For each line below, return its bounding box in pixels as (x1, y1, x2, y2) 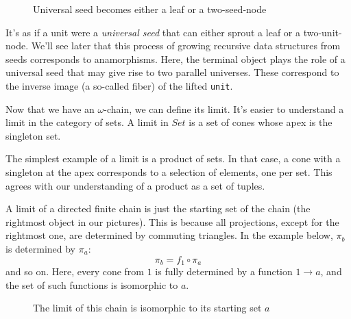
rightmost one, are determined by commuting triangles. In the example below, (5, 228, 333, 242)
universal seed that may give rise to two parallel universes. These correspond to (5, 65, 339, 79)
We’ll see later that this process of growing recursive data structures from (31, 38, 341, 53)
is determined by (5, 241, 76, 255)
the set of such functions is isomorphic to (5, 277, 178, 292)
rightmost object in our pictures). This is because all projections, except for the (5, 214, 339, 229)
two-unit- (303, 25, 342, 39)
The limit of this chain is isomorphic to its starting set (33, 301, 262, 315)
